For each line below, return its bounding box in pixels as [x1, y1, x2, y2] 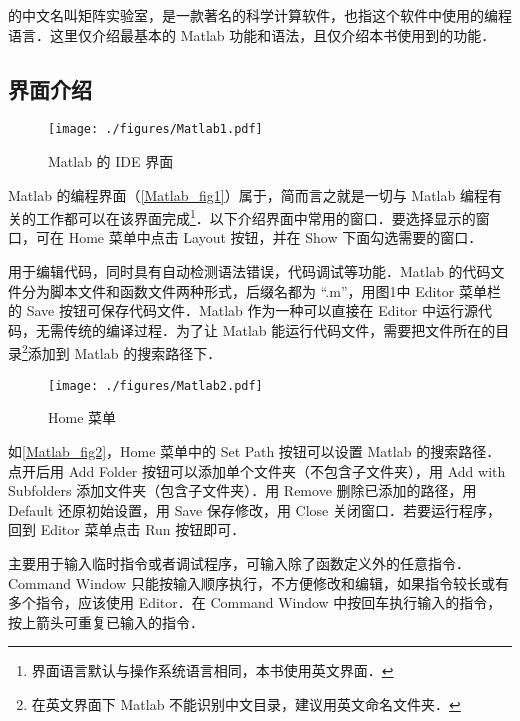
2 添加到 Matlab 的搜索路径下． [22, 340, 222, 364]
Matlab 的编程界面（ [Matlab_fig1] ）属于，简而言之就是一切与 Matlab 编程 [8, 184, 488, 205]
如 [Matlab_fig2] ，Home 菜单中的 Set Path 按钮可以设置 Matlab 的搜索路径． [8, 440, 501, 461]
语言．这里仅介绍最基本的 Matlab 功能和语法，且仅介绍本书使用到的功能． [8, 24, 496, 45]
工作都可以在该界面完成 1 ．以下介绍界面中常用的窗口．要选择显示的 [35, 205, 476, 228]
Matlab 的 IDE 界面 [48, 151, 174, 172]
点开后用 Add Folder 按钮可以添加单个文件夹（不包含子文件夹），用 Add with [8, 460, 506, 481]
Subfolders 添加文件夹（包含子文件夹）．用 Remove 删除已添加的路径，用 [8, 480, 477, 501]
